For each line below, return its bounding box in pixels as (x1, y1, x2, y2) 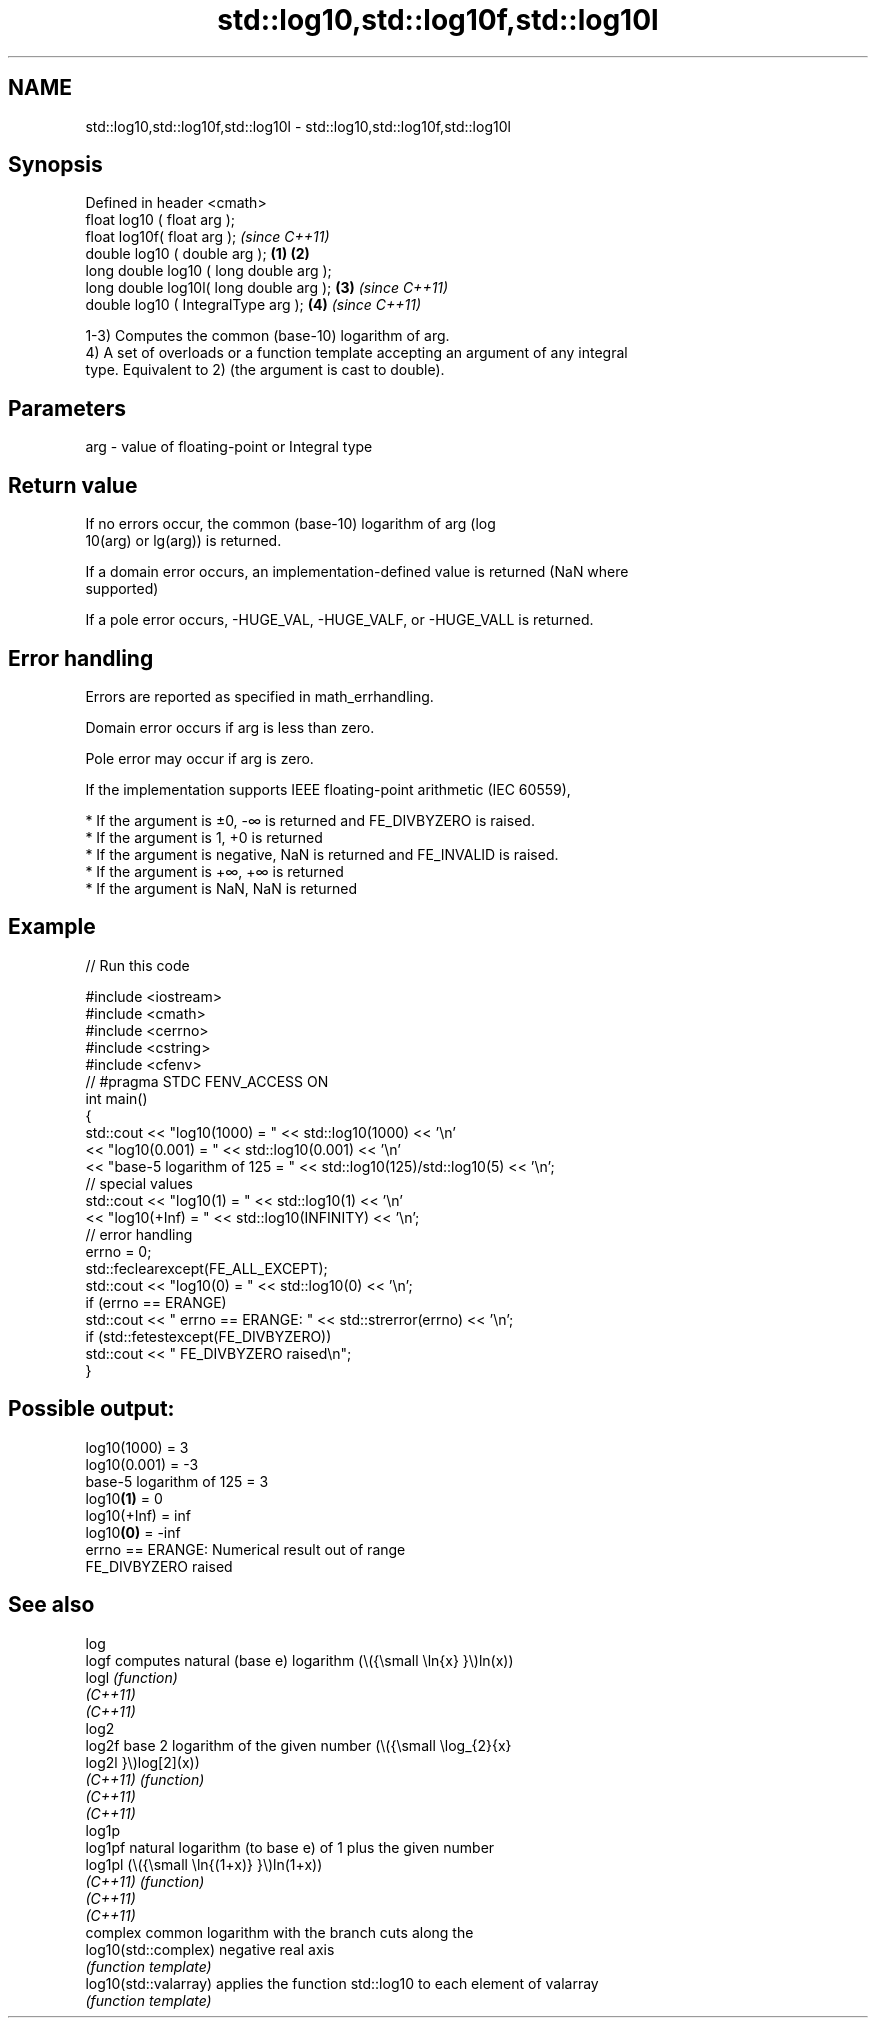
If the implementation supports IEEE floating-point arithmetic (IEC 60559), (85, 780, 571, 798)
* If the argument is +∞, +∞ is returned (85, 862, 344, 880)
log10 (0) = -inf (85, 1523, 181, 1541)
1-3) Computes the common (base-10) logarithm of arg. (85, 327, 450, 345)
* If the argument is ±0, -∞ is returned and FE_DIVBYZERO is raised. (85, 811, 535, 829)
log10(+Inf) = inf (85, 1506, 191, 1524)
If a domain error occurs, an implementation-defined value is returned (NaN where (85, 563, 629, 581)
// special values (85, 1174, 194, 1192)
